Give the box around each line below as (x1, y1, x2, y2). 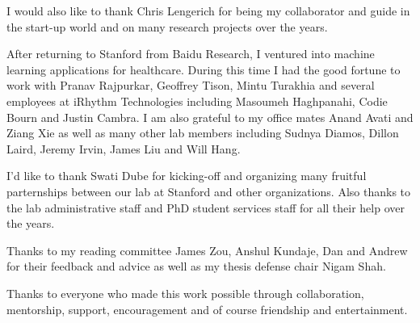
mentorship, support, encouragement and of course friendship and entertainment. (6, 300, 408, 317)
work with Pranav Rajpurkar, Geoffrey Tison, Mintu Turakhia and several (6, 77, 375, 94)
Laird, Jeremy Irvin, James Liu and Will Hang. (6, 140, 241, 157)
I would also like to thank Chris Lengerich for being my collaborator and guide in (6, 2, 410, 19)
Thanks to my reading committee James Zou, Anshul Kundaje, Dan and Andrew (6, 241, 408, 258)
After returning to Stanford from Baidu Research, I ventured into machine (6, 45, 375, 62)
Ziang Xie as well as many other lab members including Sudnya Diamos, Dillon (6, 124, 399, 141)
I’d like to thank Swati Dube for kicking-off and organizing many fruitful (6, 167, 367, 184)
